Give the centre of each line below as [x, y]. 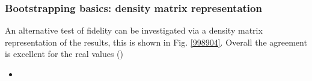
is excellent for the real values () [64, 54]
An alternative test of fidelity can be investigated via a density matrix [134, 30]
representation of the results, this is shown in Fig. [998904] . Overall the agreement [156, 42]
